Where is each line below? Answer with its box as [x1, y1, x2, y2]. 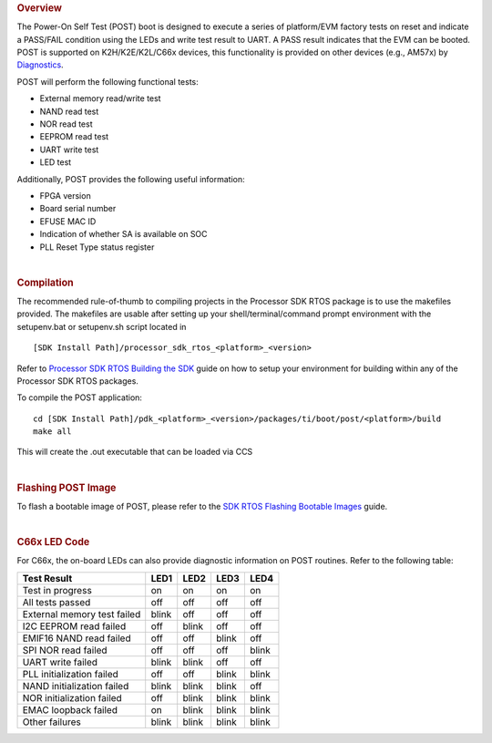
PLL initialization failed [22, 667, 118, 680]
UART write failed [22, 655, 98, 668]
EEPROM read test [39, 131, 109, 142]
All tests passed [22, 595, 91, 608]
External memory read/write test [39, 93, 161, 104]
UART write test [39, 144, 99, 155]
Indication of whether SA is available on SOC [39, 229, 209, 240]
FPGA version [39, 190, 91, 201]
